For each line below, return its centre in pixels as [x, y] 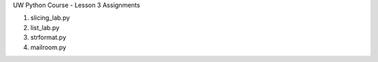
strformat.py [48, 38]
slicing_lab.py [50, 18]
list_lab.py [45, 27]
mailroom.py [48, 47]
